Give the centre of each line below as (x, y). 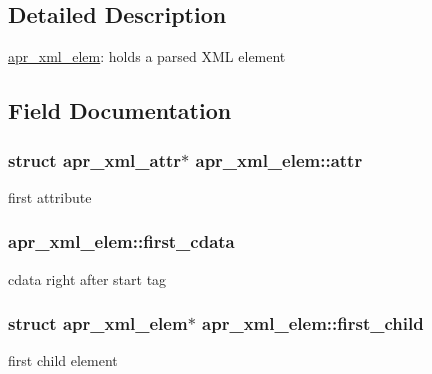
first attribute (50, 196)
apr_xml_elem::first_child (313, 323)
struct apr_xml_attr (95, 159)
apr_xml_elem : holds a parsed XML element (147, 56)
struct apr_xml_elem (98, 323)
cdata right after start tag (87, 278)
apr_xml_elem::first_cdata (121, 241)
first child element (63, 360)
